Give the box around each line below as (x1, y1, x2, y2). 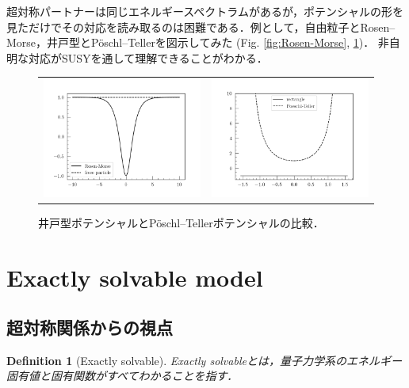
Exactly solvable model (6, 261, 263, 293)
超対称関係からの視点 (6, 315, 173, 340)
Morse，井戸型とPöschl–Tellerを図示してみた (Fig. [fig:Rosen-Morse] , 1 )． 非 (6, 34, 389, 51)
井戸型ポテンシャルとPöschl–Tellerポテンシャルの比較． (38, 214, 324, 230)
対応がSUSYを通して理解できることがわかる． (28, 49, 268, 66)
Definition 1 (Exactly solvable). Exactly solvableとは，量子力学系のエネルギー (6, 352, 402, 368)
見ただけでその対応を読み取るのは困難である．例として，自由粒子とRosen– (6, 18, 396, 35)
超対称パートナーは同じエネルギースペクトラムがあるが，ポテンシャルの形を (6, 3, 404, 19)
